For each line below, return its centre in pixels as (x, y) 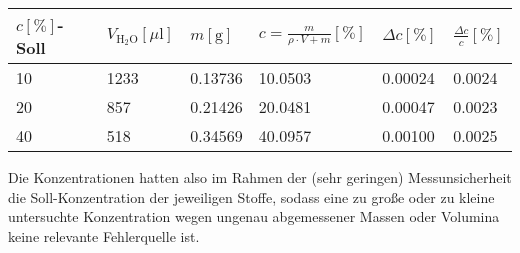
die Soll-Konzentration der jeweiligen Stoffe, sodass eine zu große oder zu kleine (251, 196)
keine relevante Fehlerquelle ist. (104, 235)
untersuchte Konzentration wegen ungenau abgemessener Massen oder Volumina (254, 216)
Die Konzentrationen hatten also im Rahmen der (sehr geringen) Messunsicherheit (260, 177)
